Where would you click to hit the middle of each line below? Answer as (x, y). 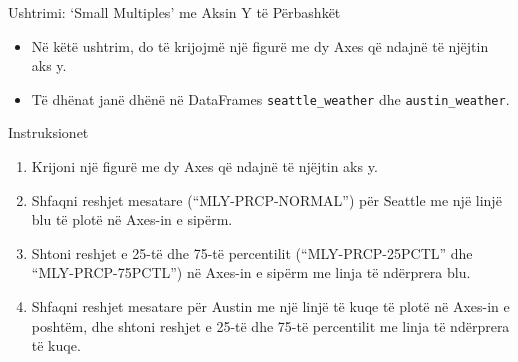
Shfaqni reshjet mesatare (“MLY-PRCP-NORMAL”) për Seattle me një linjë (266, 199)
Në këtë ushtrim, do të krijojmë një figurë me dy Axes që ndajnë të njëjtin (260, 45)
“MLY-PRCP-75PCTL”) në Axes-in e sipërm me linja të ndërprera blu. (251, 272)
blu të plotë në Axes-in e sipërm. (132, 219)
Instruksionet (48, 132)
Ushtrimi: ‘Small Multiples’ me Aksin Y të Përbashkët (174, 12)
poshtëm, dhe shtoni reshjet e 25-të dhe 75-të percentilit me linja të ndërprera (270, 325)
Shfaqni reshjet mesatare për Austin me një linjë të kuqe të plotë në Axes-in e (270, 306)
